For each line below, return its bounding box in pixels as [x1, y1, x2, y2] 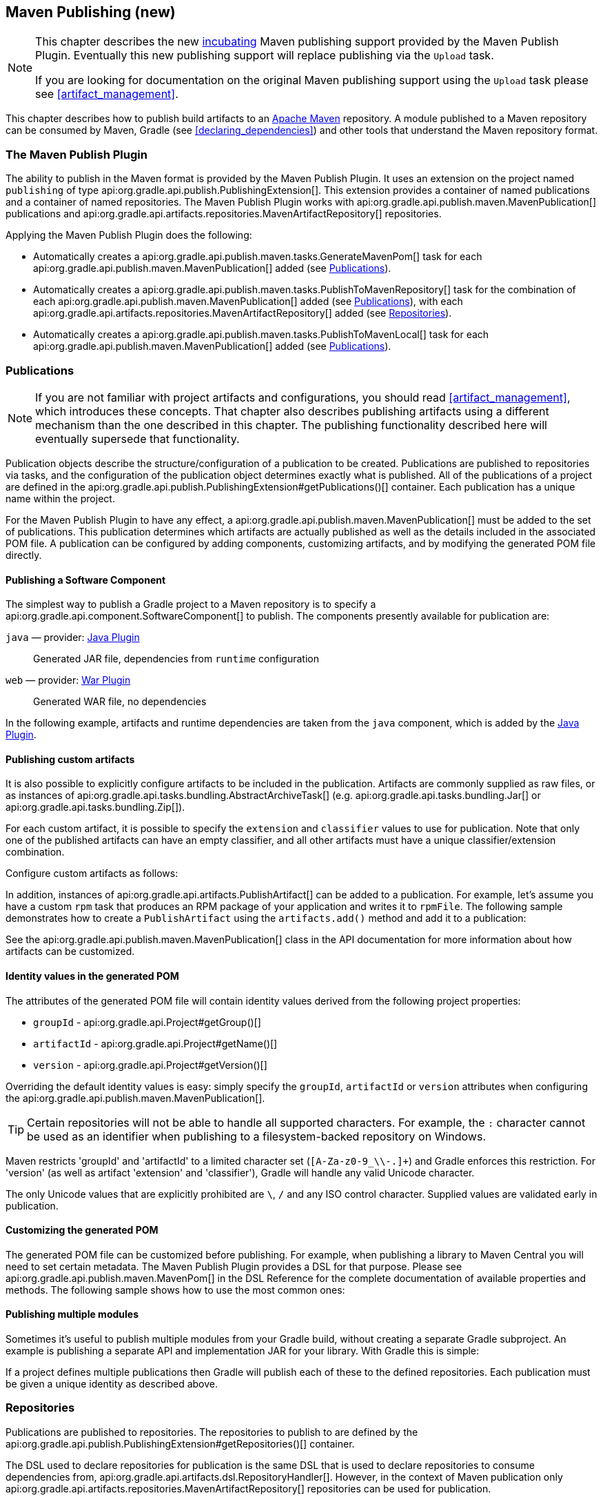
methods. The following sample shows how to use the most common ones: [6, 1283, 345, 1296]
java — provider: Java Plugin [6, 631, 140, 644]
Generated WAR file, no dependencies [33, 695, 207, 708]
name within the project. [6, 492, 115, 504]
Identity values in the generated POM [6, 969, 179, 982]
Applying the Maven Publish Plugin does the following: [6, 229, 252, 241]
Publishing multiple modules [6, 1308, 139, 1321]
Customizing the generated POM [6, 1224, 159, 1236]
